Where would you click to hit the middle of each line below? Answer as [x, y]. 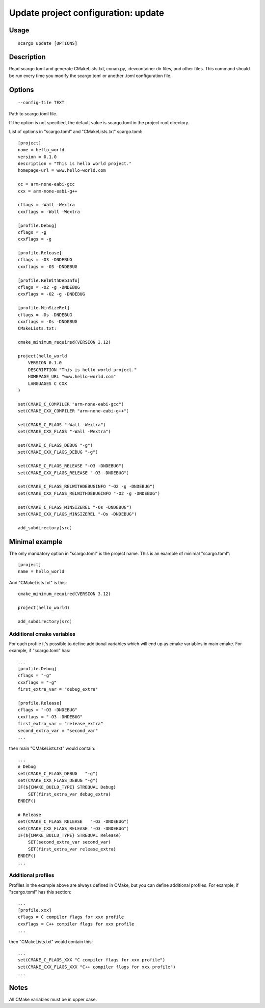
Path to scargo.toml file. [33, 113]
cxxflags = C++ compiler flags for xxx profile [76, 924]
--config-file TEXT [41, 103]
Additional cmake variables [42, 634]
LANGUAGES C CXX [47, 383]
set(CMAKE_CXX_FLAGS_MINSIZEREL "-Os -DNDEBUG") [77, 514]
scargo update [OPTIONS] [48, 43]
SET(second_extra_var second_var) [69, 842]
